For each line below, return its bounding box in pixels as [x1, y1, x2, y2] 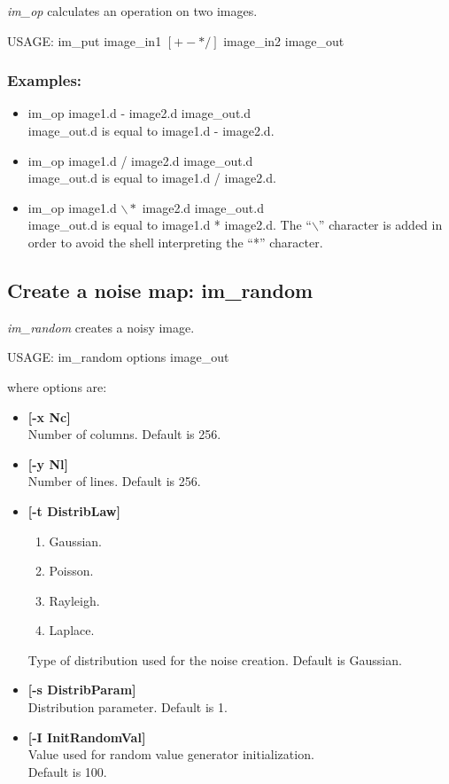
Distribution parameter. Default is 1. [27, 698, 228, 717]
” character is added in [318, 216, 443, 234]
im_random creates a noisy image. [7, 318, 195, 336]
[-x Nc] [27, 407, 71, 426]
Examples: [7, 69, 82, 91]
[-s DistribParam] [27, 680, 136, 699]
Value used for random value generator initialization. [27, 745, 314, 764]
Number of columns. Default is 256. [27, 425, 221, 443]
